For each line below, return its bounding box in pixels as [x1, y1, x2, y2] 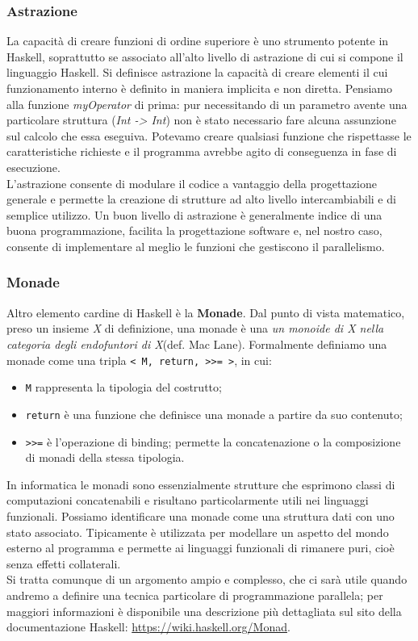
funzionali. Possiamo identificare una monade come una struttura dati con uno [6, 507, 395, 524]
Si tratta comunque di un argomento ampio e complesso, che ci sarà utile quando [6, 571, 408, 588]
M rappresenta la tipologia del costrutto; [25, 379, 222, 396]
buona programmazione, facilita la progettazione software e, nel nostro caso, [6, 222, 382, 239]
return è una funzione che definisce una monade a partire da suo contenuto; [25, 405, 403, 422]
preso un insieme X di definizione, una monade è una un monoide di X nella [6, 320, 384, 337]
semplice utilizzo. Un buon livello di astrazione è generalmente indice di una [6, 206, 382, 223]
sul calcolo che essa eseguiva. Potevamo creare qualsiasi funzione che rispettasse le [6, 127, 412, 144]
